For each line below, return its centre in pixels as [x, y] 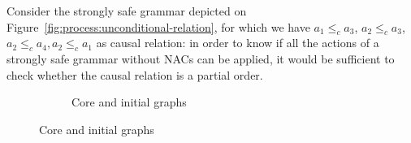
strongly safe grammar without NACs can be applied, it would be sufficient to [201, 59]
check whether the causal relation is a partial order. [135, 74]
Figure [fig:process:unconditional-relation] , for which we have [158, 26]
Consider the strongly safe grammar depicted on [127, 11]
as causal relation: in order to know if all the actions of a [238, 43]
